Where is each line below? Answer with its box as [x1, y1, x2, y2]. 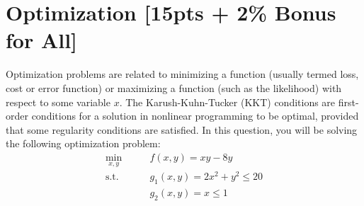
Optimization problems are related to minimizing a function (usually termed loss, [6, 67, 359, 81]
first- [338, 94, 359, 109]
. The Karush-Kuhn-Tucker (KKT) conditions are [119, 94, 336, 109]
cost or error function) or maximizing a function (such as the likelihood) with [6, 80, 342, 95]
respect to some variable [6, 94, 110, 109]
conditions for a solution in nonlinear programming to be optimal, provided [31, 108, 359, 123]
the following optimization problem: [6, 136, 161, 151]
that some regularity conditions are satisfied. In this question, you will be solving [6, 122, 358, 137]
